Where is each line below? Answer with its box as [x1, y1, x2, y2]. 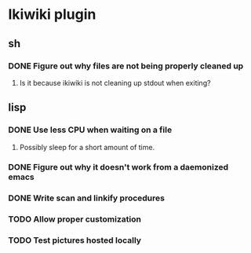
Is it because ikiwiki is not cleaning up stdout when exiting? [19, 78, 211, 87]
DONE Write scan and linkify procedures [8, 192, 165, 203]
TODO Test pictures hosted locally [8, 235, 142, 246]
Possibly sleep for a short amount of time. [19, 142, 155, 152]
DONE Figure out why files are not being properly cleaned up [8, 60, 244, 71]
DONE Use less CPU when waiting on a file [8, 124, 173, 135]
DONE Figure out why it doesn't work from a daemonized [8, 162, 229, 173]
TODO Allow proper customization [8, 214, 141, 225]
